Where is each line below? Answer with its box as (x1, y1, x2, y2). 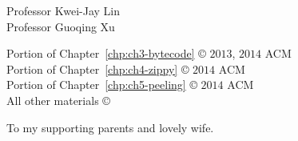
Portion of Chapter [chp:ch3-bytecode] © (6, 45, 206, 62)
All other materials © (6, 91, 110, 108)
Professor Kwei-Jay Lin (6, 2, 120, 18)
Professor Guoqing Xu (6, 18, 115, 34)
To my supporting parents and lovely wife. (6, 119, 214, 135)
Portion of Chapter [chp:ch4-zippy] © (6, 60, 189, 77)
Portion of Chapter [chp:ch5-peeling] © (6, 76, 197, 93)
